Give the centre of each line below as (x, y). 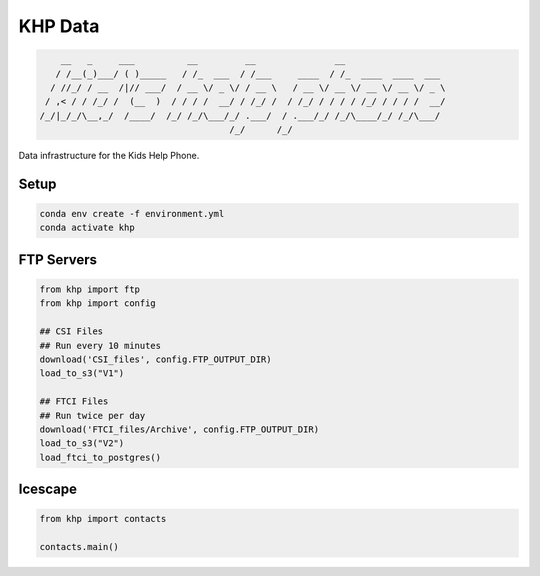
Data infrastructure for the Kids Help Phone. (109, 156)
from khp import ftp (89, 289)
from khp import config (98, 303)
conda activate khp (87, 228)
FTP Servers (58, 259)
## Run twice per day (92, 415)
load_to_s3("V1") (82, 373)
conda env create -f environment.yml (132, 214)
